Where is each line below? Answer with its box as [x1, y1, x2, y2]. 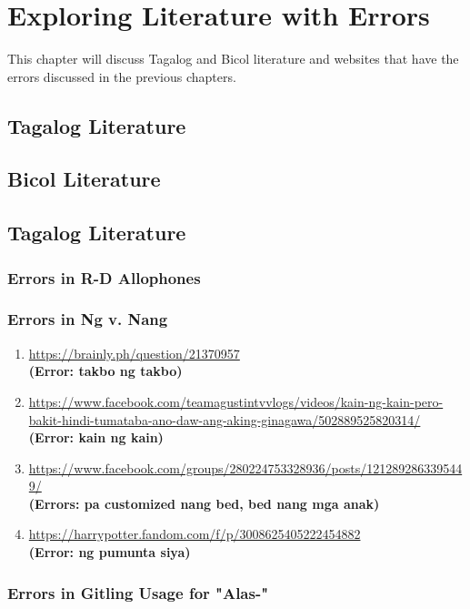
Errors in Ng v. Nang [7, 308, 168, 330]
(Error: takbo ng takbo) [28, 361, 183, 381]
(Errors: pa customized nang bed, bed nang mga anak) [28, 493, 380, 513]
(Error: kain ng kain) [28, 428, 164, 447]
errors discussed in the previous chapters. [7, 66, 236, 86]
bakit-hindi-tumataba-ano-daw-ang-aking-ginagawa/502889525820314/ [28, 410, 421, 429]
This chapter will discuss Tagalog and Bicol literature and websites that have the [7, 49, 459, 68]
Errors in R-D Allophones [7, 266, 201, 289]
